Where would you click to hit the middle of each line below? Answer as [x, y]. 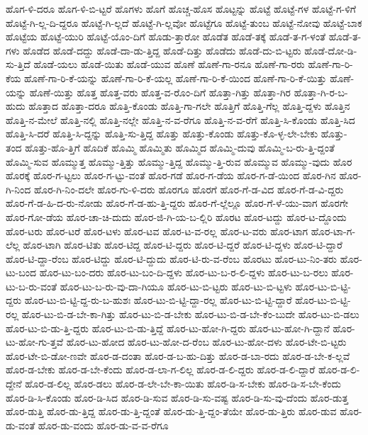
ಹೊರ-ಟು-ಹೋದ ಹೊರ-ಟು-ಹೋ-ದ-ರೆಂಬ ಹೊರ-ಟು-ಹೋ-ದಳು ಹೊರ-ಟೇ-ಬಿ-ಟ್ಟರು [206, 342]
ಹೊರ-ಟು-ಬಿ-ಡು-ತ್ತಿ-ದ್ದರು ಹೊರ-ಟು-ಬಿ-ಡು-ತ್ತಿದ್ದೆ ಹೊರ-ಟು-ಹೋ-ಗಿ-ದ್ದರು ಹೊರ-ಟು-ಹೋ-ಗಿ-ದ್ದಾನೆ [168, 328]
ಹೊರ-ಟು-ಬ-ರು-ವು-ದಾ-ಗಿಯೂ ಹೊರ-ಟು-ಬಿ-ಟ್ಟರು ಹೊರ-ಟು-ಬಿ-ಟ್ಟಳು [176, 286]
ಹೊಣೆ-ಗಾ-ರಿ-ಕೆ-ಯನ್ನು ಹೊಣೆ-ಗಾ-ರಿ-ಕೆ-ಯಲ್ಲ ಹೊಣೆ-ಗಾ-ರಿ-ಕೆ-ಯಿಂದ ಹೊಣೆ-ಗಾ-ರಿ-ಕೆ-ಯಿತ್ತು [175, 78]
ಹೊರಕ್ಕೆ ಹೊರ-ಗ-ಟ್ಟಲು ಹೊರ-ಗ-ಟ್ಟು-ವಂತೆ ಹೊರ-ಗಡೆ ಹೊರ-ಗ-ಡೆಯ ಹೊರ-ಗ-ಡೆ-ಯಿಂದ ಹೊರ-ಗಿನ [171, 175]
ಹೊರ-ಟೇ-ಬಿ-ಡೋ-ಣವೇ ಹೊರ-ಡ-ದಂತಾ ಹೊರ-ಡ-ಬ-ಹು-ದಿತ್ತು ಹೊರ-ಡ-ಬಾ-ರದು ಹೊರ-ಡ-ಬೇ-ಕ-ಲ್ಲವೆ [178, 355]
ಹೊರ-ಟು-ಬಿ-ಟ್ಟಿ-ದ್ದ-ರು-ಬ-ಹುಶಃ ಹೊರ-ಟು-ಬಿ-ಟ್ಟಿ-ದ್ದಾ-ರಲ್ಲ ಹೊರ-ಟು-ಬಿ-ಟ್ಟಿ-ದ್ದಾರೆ [158, 300]
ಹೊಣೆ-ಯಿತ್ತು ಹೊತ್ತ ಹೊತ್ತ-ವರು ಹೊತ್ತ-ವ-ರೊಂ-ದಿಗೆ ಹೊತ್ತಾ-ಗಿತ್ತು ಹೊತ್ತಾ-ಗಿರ [160, 92]
